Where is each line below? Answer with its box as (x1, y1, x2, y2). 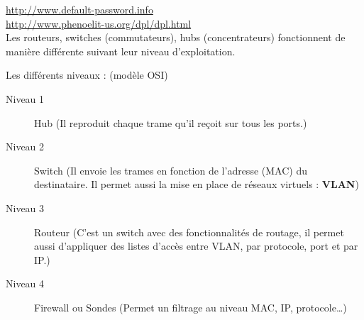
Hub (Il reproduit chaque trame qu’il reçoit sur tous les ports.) (34, 115, 307, 130)
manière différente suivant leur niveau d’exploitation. (6, 43, 236, 58)
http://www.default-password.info (6, 2, 153, 16)
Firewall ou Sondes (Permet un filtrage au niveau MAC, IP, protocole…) (34, 299, 347, 314)
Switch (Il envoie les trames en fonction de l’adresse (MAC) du (34, 162, 307, 177)
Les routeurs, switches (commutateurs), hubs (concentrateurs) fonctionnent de (6, 30, 346, 45)
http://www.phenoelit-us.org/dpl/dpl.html (6, 16, 192, 31)
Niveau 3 (6, 200, 45, 215)
